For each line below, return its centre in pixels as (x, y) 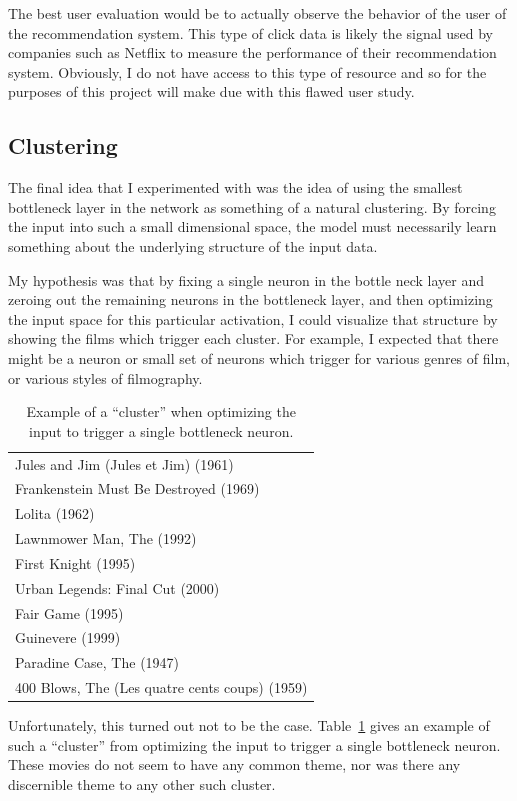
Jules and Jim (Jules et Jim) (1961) (124, 463)
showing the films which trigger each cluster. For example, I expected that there (253, 338)
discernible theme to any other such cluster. (142, 784)
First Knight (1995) (75, 562)
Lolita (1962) (55, 513)
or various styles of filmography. (105, 377)
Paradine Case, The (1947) (97, 662)
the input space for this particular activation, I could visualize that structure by (253, 318)
